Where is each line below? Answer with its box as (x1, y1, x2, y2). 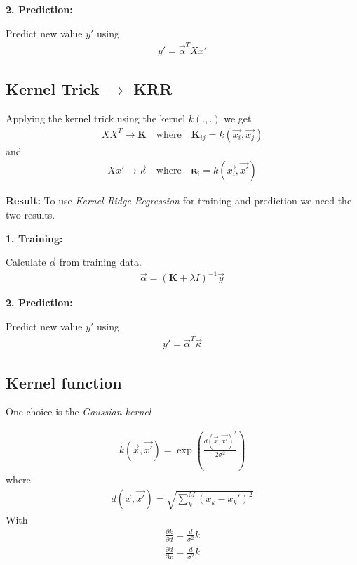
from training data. (59, 254, 142, 269)
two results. (6, 207, 55, 221)
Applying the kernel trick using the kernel (6, 111, 186, 126)
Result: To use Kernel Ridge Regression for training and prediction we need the (6, 193, 352, 208)
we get (224, 111, 252, 126)
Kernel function (6, 371, 122, 393)
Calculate (6, 254, 46, 269)
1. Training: (6, 230, 63, 245)
